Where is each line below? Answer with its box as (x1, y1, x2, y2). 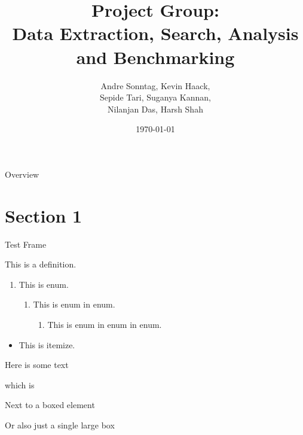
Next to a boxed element (5, 399, 95, 411)
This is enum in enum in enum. (47, 318, 162, 330)
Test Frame (5, 238, 47, 250)
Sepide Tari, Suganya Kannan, (100, 91, 211, 104)
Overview (5, 168, 39, 180)
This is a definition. (5, 258, 76, 270)
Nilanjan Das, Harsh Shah (108, 102, 203, 115)
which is (5, 378, 35, 391)
